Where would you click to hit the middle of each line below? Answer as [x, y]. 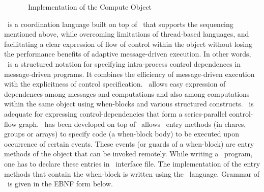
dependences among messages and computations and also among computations [127, 93]
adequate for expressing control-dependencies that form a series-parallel [115, 113]
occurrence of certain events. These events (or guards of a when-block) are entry [129, 143]
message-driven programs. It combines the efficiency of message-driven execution [129, 74]
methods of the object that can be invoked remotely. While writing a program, [128, 154]
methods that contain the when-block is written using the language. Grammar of [132, 173]
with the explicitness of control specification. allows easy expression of [115, 84]
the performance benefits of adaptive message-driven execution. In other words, [128, 54]
